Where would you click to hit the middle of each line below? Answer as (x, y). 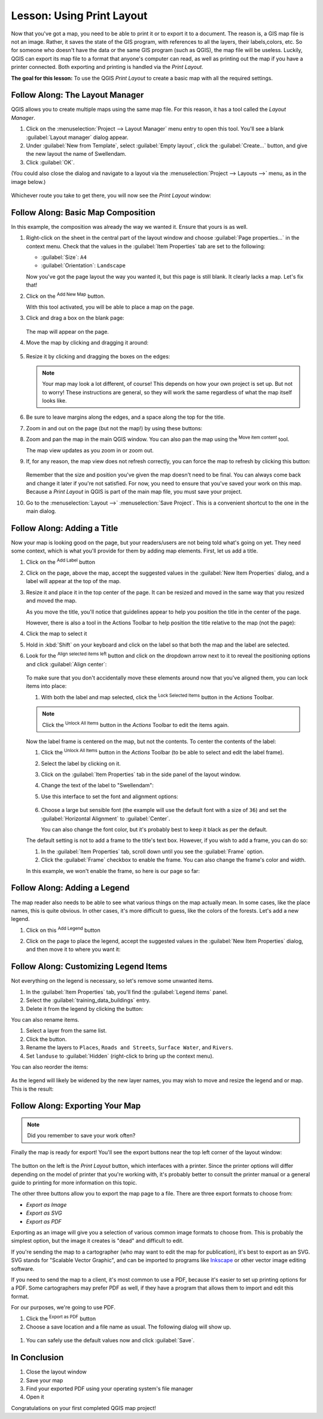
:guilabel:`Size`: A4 (64, 257)
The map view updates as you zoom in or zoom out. (90, 450)
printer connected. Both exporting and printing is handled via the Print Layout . (107, 67)
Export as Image (46, 1204)
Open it (35, 1397)
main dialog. (41, 511)
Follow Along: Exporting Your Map (76, 1106)
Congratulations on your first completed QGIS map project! (84, 1408)
